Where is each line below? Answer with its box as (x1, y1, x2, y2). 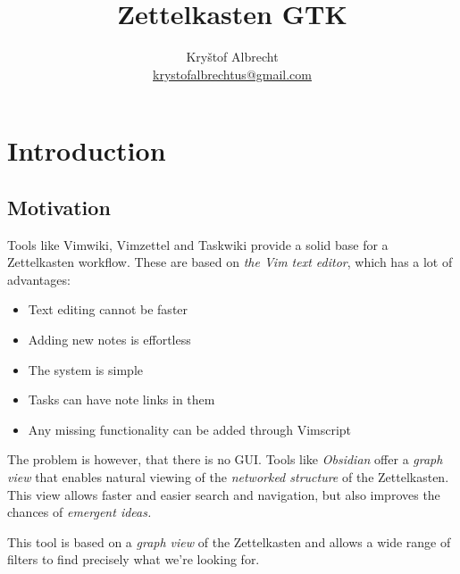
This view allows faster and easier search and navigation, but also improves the (7, 485, 440, 503)
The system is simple (28, 360, 144, 379)
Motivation (7, 193, 111, 220)
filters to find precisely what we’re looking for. (7, 550, 260, 569)
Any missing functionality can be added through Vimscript (28, 420, 352, 438)
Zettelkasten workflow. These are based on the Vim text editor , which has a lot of (7, 253, 453, 271)
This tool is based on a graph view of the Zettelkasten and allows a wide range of (7, 532, 451, 551)
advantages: (7, 270, 71, 288)
